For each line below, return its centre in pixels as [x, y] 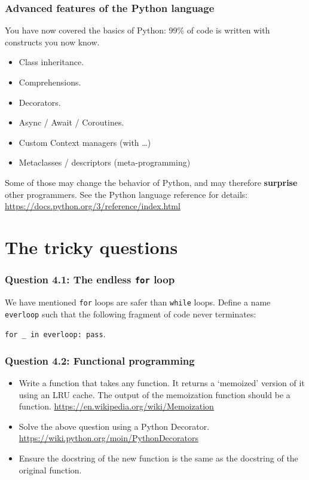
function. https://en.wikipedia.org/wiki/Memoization [116, 406]
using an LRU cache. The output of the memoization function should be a [154, 394]
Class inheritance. [51, 62]
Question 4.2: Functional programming [100, 360]
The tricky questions [91, 247]
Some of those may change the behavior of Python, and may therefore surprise [151, 182]
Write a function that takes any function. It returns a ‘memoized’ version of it [162, 383]
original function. [50, 470]
